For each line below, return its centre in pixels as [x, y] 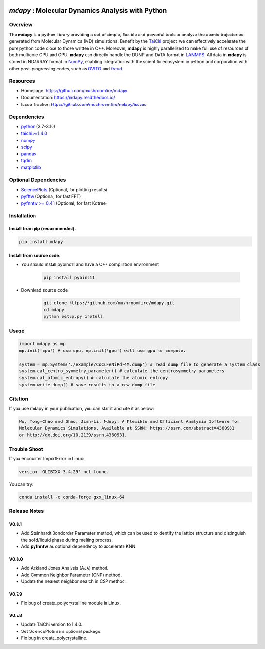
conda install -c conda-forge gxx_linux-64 [72, 497]
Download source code [44, 290]
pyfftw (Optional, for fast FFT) [51, 196]
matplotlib [31, 167]
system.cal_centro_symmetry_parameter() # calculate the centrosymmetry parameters [122, 371]
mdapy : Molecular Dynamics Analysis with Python [88, 10]
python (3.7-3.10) [38, 126]
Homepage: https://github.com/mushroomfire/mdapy [74, 90]
